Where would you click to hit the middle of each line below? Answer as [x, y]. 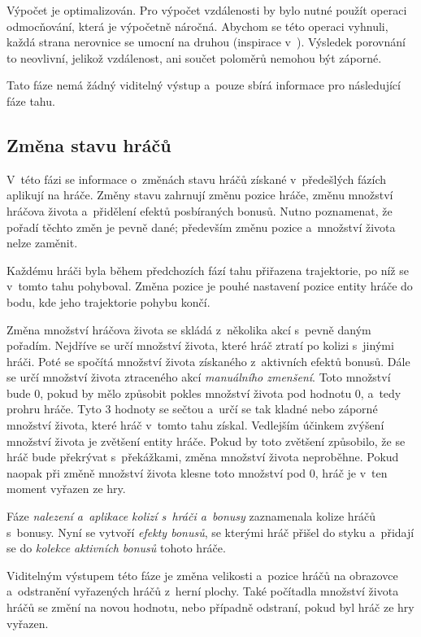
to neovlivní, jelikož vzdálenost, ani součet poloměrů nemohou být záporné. [194, 57]
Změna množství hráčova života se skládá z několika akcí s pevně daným [189, 329]
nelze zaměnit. [42, 243]
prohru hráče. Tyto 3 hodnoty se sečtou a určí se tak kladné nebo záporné [192, 409]
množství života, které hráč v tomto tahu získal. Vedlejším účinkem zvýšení [195, 425]
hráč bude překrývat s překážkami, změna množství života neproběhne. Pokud [203, 457]
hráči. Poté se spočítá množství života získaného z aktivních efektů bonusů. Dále [208, 361]
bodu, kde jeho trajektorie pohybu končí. [109, 301]
